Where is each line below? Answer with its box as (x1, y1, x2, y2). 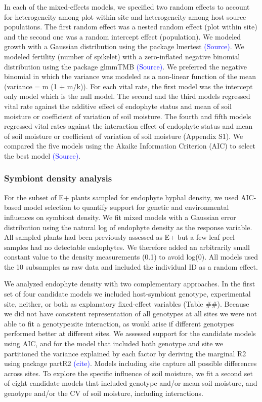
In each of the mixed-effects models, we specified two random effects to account (4, 2, 250, 12)
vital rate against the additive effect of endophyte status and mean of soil (4, 100, 232, 111)
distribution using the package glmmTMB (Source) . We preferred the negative (4, 61, 247, 71)
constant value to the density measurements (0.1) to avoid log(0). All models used (4, 251, 258, 262)
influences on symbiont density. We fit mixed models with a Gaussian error (4, 211, 236, 222)
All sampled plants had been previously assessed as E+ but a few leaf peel (4, 232, 235, 242)
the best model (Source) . (4, 150, 81, 161)
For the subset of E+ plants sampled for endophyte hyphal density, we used (4, 192, 239, 202)
